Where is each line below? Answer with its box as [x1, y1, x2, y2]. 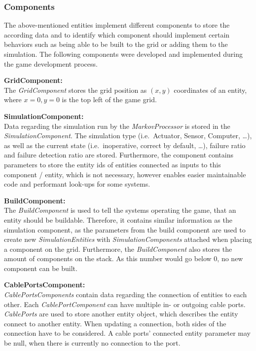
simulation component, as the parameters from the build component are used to [4, 224, 246, 234]
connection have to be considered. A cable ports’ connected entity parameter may [4, 328, 251, 338]
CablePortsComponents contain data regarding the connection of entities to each [4, 289, 247, 300]
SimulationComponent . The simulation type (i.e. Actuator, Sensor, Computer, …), [4, 130, 252, 141]
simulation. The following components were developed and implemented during [4, 49, 243, 59]
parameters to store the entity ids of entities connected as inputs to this [4, 159, 221, 169]
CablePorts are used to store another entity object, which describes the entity [4, 309, 238, 319]
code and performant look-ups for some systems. [4, 179, 150, 189]
